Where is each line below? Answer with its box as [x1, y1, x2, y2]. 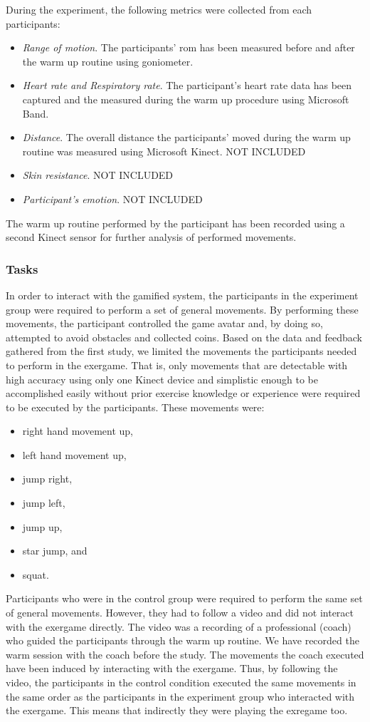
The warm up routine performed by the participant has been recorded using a [6, 215, 345, 230]
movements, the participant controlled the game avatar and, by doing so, [6, 316, 323, 331]
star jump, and [22, 543, 88, 558]
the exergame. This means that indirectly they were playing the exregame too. [6, 703, 348, 718]
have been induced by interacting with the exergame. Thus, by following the [6, 661, 338, 676]
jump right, [22, 471, 73, 486]
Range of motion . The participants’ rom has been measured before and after [22, 40, 355, 55]
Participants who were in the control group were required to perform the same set [6, 591, 363, 606]
